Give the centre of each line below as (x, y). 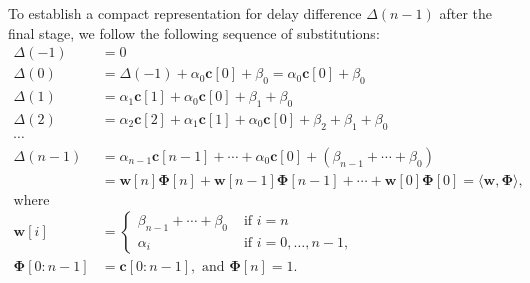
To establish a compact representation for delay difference (185, 13)
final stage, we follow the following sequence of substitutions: (194, 32)
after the (466, 13)
